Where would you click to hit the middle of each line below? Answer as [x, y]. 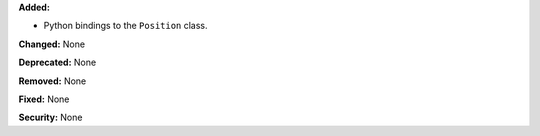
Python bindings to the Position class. [126, 26]
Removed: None [52, 81]
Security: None [50, 117]
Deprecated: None [57, 62]
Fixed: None [44, 99]
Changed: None [51, 44]
